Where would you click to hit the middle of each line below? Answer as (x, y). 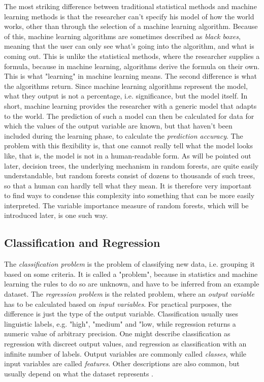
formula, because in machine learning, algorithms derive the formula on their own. (132, 66)
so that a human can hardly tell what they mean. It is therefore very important (128, 185)
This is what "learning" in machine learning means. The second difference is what (130, 76)
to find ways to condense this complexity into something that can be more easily (129, 195)
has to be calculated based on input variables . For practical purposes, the (118, 304)
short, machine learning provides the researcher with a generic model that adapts (130, 105)
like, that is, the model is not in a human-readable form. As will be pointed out (128, 155)
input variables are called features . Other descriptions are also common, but (122, 363)
